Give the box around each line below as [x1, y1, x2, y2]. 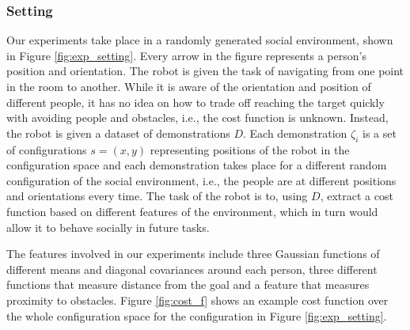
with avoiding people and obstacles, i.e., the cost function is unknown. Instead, [6, 109, 389, 126]
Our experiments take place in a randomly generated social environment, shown [6, 32, 393, 48]
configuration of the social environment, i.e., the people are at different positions [6, 172, 397, 188]
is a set [363, 124, 397, 141]
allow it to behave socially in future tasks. [6, 218, 210, 235]
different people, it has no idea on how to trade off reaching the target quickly [6, 93, 385, 110]
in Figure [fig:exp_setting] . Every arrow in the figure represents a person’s [6, 47, 366, 63]
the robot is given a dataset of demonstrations [6, 124, 230, 141]
